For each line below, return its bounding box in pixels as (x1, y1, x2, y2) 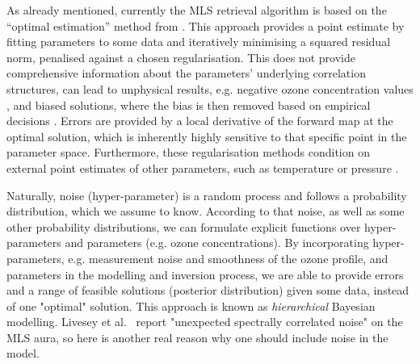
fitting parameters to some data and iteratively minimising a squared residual (6, 33, 391, 50)
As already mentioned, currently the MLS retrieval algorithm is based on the (6, 2, 387, 18)
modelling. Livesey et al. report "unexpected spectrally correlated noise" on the (6, 313, 403, 330)
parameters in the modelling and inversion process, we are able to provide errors (6, 266, 404, 282)
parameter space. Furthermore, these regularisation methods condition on (6, 144, 370, 161)
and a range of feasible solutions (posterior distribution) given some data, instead (6, 282, 409, 299)
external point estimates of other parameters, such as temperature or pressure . (6, 159, 399, 176)
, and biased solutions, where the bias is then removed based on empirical (6, 96, 371, 113)
